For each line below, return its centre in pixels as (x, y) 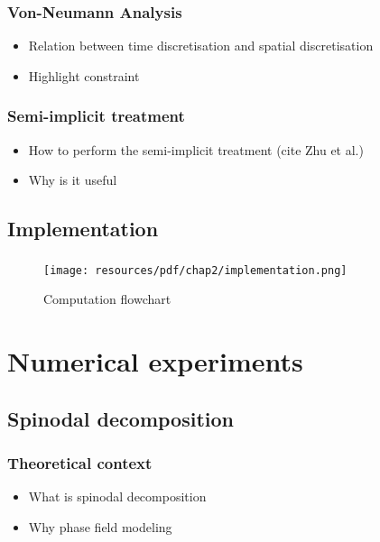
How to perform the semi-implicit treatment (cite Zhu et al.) (196, 149)
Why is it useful (73, 180)
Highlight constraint (84, 75)
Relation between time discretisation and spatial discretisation (201, 46)
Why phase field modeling (100, 526)
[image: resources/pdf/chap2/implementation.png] (195, 270)
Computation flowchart (107, 299)
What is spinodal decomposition (117, 496)
